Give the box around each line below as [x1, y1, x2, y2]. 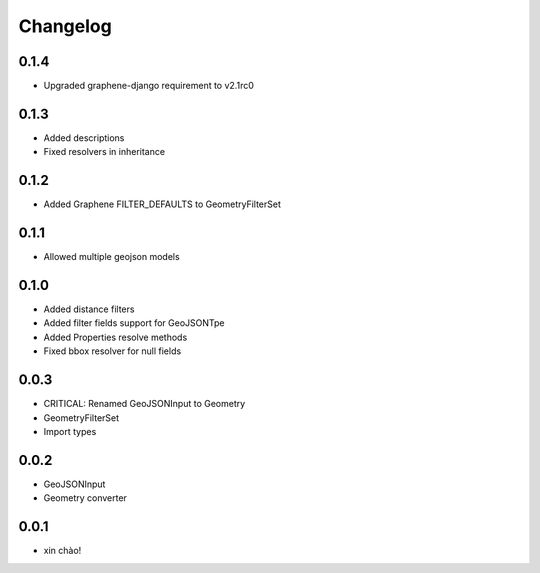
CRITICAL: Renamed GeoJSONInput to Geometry [43, 398, 246, 410]
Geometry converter [43, 492, 127, 504]
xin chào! [43, 545, 82, 557]
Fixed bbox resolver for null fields [43, 345, 182, 357]
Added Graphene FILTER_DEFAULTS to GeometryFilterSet [43, 198, 282, 210]
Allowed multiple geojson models [43, 251, 180, 263]
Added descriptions [43, 131, 125, 144]
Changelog [18, 15, 112, 37]
